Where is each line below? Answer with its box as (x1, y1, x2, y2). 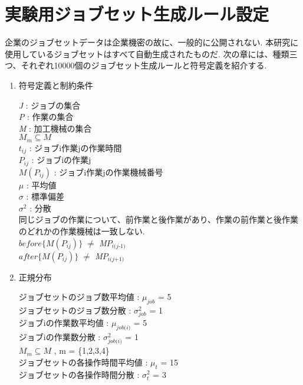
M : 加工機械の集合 (18, 122, 92, 134)
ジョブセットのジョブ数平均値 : (18, 291, 140, 303)
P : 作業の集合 (18, 110, 74, 123)
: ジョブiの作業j (31, 154, 91, 166)
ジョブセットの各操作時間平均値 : (18, 355, 148, 368)
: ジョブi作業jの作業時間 (29, 141, 122, 154)
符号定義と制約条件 (18, 79, 93, 91)
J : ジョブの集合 (18, 99, 81, 111)
